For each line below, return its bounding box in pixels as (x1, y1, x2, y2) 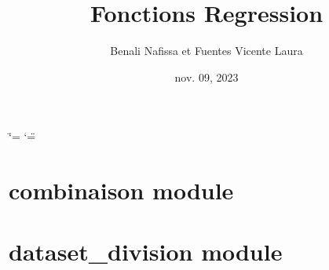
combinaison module (9, 174, 234, 206)
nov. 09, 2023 (174, 68, 239, 85)
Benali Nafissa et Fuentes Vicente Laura (110, 42, 303, 59)
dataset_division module (9, 235, 283, 268)
